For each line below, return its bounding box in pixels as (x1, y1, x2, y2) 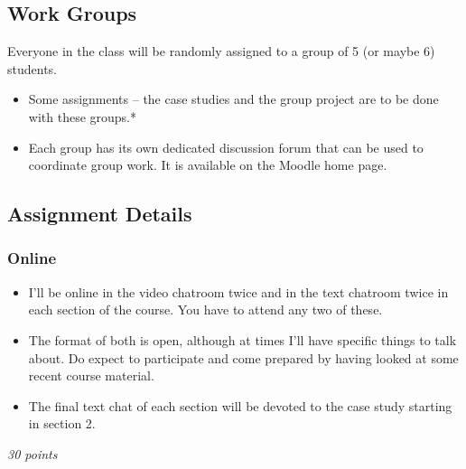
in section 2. (28, 414, 96, 433)
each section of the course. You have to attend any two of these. (28, 300, 383, 319)
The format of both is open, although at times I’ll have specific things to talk (28, 330, 457, 349)
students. (7, 59, 57, 78)
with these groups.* (28, 107, 136, 126)
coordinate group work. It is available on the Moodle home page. (28, 155, 387, 174)
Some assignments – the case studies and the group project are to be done (28, 89, 439, 108)
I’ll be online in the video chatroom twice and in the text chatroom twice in (28, 282, 449, 301)
